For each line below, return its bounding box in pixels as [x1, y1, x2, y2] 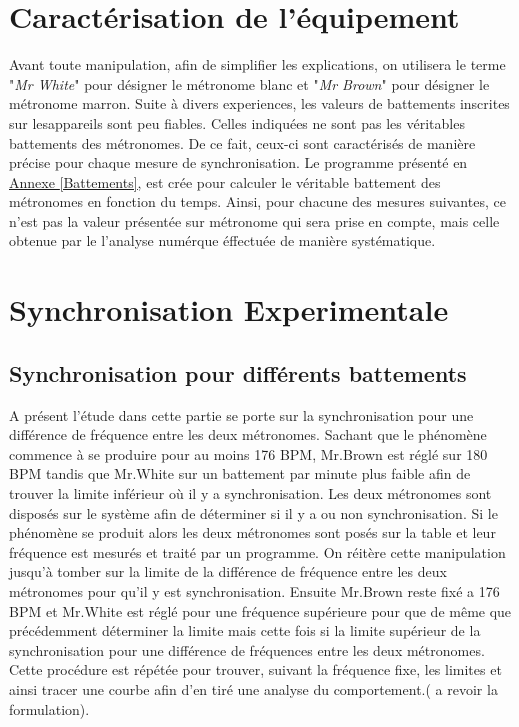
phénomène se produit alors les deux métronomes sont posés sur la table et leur [9, 522, 496, 543]
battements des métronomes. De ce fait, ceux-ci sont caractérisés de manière [9, 132, 476, 153]
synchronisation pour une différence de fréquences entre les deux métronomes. [9, 639, 485, 660]
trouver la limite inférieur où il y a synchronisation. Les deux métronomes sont [9, 483, 492, 504]
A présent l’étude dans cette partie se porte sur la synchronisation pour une [9, 404, 474, 425]
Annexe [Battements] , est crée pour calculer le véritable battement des [9, 171, 441, 192]
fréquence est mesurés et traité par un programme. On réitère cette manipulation [9, 541, 506, 562]
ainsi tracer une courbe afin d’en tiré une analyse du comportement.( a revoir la [9, 678, 498, 699]
